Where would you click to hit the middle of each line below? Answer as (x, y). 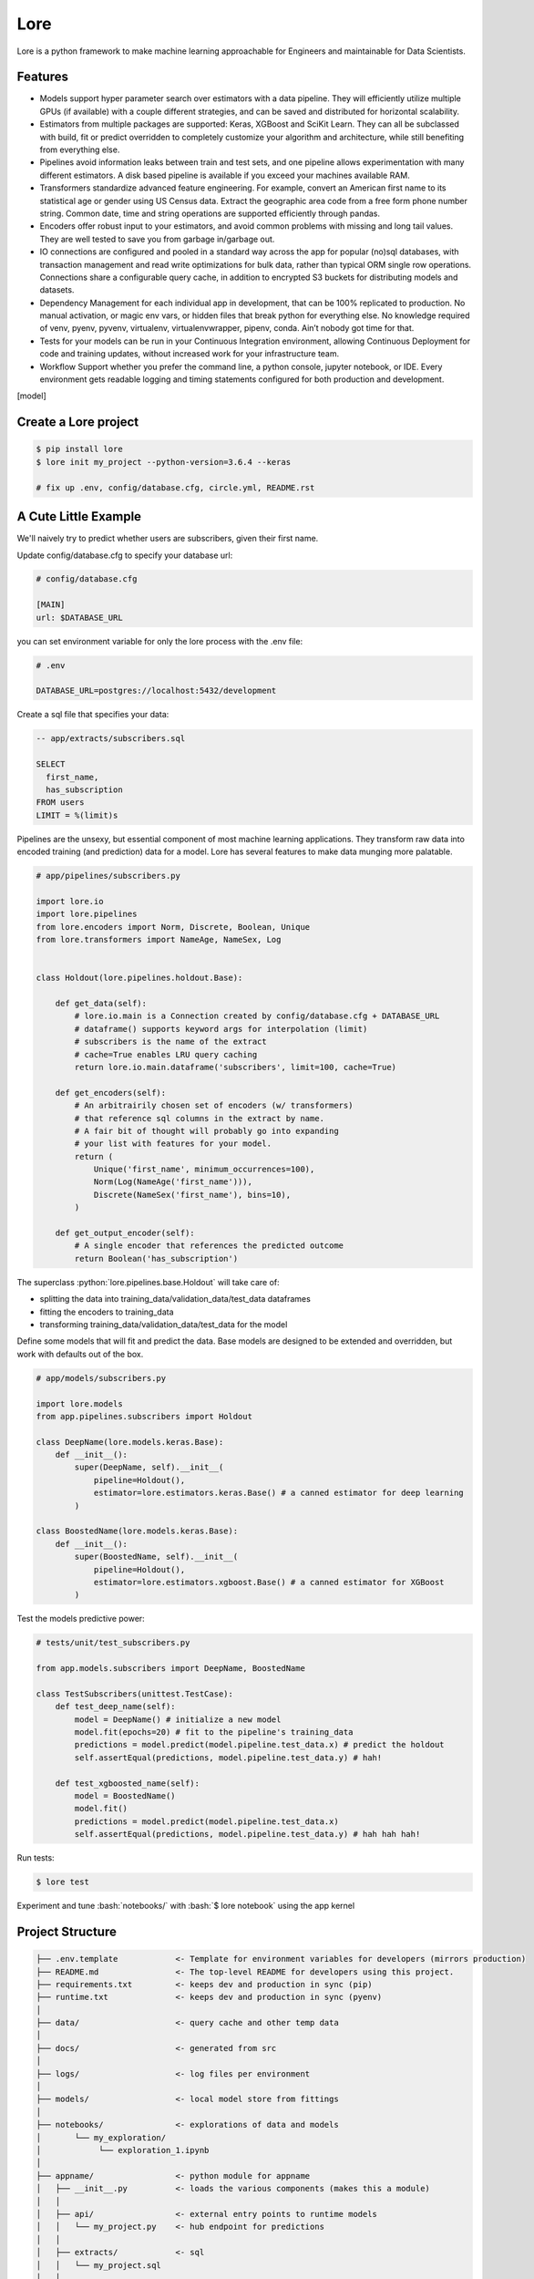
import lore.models (79, 1403)
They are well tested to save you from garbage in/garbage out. (157, 239)
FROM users (60, 803)
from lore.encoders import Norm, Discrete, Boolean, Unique (173, 927)
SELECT (51, 764)
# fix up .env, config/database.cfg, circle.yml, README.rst (175, 487)
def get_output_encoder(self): (125, 1233)
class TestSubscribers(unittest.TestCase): (135, 1694)
